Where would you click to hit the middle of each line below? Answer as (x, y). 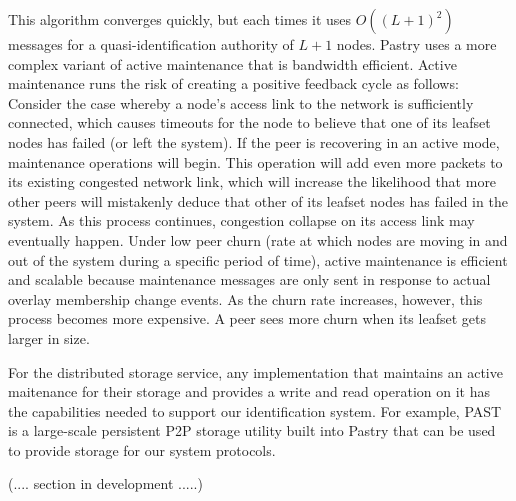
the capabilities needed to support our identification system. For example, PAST (255, 410)
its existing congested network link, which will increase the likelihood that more (252, 181)
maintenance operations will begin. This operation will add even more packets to (255, 161)
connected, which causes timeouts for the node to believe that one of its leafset (249, 122)
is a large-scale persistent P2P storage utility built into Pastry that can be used (252, 430)
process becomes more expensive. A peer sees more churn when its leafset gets (247, 318)
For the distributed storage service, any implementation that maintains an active (255, 371)
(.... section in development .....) (105, 483)
